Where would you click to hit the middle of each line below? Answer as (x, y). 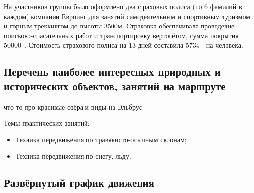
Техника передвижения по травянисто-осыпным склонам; (101, 139)
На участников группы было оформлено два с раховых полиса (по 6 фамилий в (123, 6)
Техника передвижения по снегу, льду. (73, 156)
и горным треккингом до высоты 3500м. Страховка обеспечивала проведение (119, 26)
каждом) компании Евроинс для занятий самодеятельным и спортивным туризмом (127, 16)
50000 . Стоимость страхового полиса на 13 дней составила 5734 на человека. (124, 45)
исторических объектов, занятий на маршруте (115, 86)
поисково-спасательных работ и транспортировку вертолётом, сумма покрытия (121, 35)
